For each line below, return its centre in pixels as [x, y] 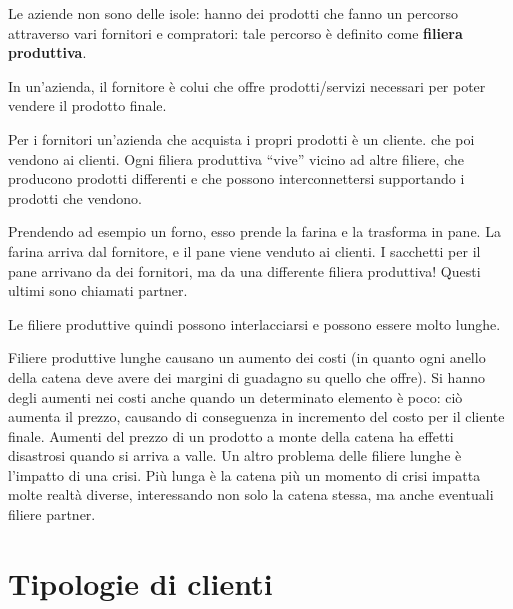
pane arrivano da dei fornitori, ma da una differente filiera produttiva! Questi [244, 270]
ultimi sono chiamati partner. [98, 290]
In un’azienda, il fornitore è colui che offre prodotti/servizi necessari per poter [247, 85]
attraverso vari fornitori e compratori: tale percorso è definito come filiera [235, 32]
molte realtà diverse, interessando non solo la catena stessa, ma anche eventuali [251, 494]
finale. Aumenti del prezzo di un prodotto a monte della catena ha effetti [231, 435]
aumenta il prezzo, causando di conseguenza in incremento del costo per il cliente [256, 416]
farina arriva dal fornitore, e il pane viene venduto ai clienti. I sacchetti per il [244, 250]
